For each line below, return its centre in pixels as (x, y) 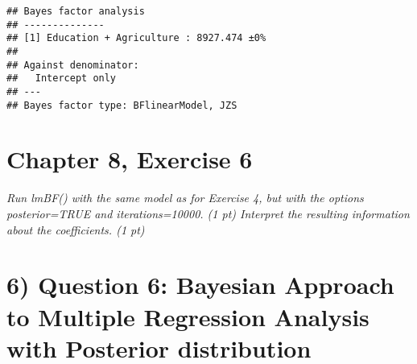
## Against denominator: (73, 65)
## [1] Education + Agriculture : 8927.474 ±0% (136, 38)
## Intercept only (62, 79)
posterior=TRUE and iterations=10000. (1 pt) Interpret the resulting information (208, 213)
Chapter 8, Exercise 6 (130, 159)
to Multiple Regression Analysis (188, 316)
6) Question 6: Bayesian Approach (200, 285)
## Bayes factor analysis (76, 11)
